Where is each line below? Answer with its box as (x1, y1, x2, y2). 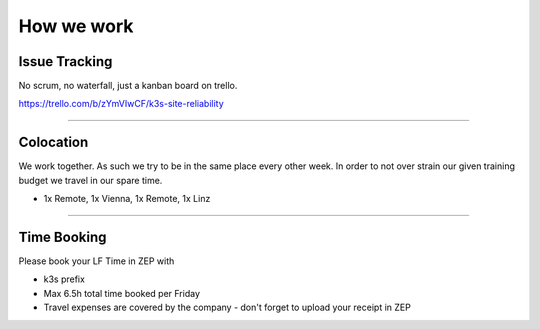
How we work (18, 15, 134, 37)
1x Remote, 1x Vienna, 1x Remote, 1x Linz (43, 193, 211, 205)
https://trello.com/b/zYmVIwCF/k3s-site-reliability (18, 98, 224, 110)
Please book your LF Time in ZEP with (18, 255, 175, 267)
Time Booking (18, 228, 107, 245)
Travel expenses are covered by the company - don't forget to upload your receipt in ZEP (43, 301, 412, 314)
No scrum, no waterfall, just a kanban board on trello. (18, 80, 238, 92)
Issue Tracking (18, 53, 113, 70)
